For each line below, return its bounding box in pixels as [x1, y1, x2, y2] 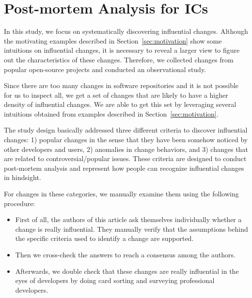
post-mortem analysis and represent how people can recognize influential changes [4, 163, 244, 173]
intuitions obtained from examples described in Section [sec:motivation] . [4, 108, 219, 119]
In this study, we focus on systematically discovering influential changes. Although [4, 26, 248, 36]
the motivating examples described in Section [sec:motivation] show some [4, 35, 222, 45]
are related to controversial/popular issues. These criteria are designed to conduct [4, 153, 247, 164]
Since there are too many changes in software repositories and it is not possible [4, 80, 239, 90]
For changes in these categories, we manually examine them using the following [4, 189, 239, 199]
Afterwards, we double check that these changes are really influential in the [15, 266, 239, 276]
